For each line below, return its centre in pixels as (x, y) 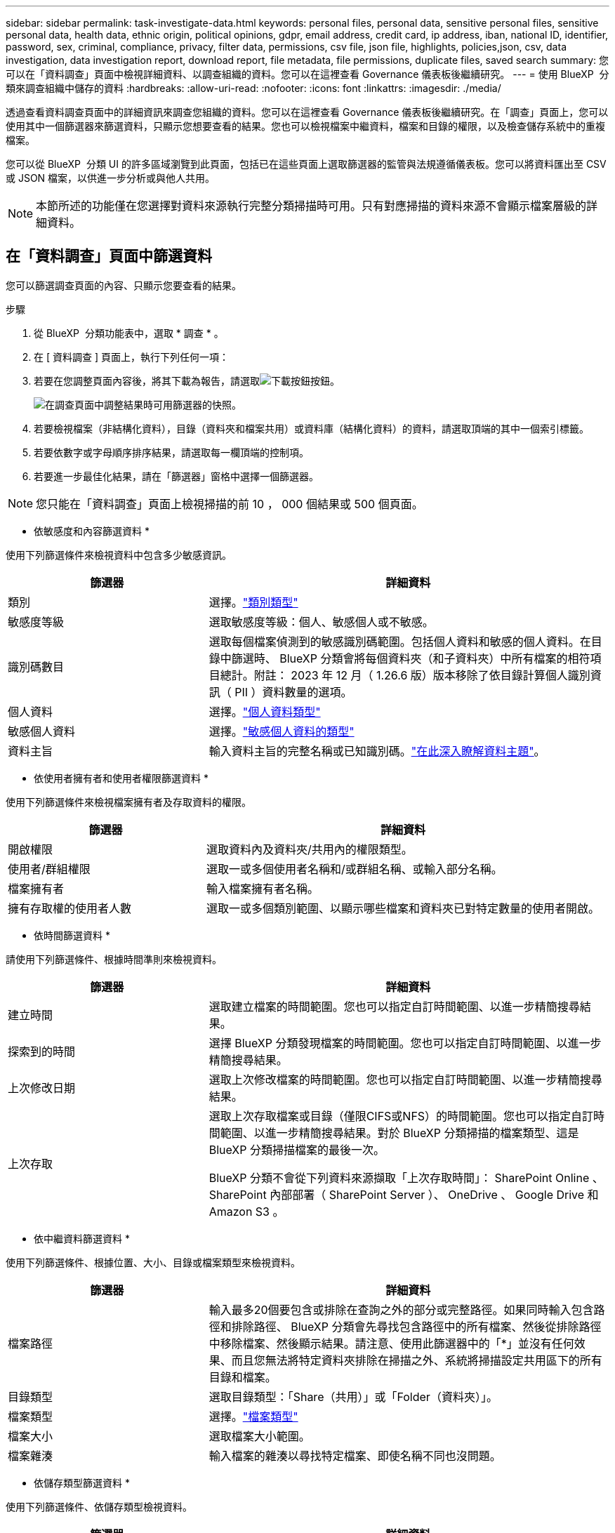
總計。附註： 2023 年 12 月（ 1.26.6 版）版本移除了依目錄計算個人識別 (405, 675)
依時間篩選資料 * (72, 935)
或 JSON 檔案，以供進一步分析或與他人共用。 (111, 178)
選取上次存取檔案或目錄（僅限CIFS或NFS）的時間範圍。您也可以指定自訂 (401, 1116)
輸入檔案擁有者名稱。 (263, 888)
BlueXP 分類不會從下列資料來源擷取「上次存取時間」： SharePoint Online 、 (406, 1177)
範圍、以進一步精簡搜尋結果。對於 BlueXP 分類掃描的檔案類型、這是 (399, 1133)
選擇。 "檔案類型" (253, 1416)
